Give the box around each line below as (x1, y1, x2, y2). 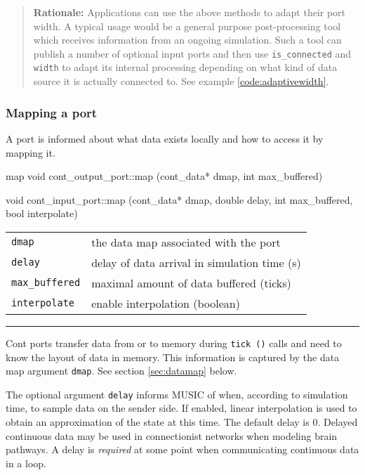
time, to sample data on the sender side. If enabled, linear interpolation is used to (6, 401, 357, 415)
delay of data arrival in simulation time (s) (91, 254, 301, 271)
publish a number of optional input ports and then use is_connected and (33, 46, 352, 60)
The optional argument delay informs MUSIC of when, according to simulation (6, 386, 348, 401)
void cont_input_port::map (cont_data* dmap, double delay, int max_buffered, (6, 192, 353, 207)
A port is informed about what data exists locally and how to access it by (6, 131, 324, 145)
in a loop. (6, 455, 46, 470)
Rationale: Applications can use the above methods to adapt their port (33, 5, 346, 19)
